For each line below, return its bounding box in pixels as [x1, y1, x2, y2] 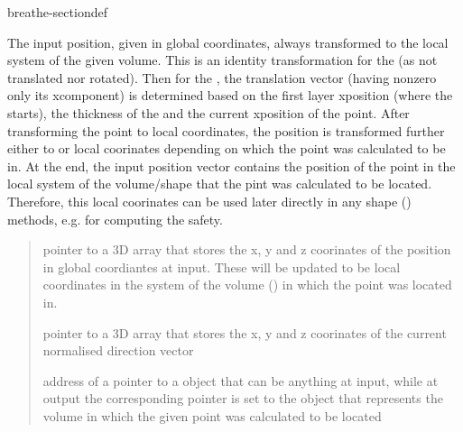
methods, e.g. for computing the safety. [7, 209, 223, 228]
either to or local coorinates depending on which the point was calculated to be [7, 139, 446, 158]
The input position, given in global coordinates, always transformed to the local [7, 32, 449, 51]
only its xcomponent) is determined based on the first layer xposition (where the [7, 86, 453, 105]
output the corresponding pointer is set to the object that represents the [42, 389, 443, 408]
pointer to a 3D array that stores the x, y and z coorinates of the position [42, 240, 451, 259]
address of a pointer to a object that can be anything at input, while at [42, 371, 439, 390]
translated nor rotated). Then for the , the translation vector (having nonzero [7, 68, 437, 87]
